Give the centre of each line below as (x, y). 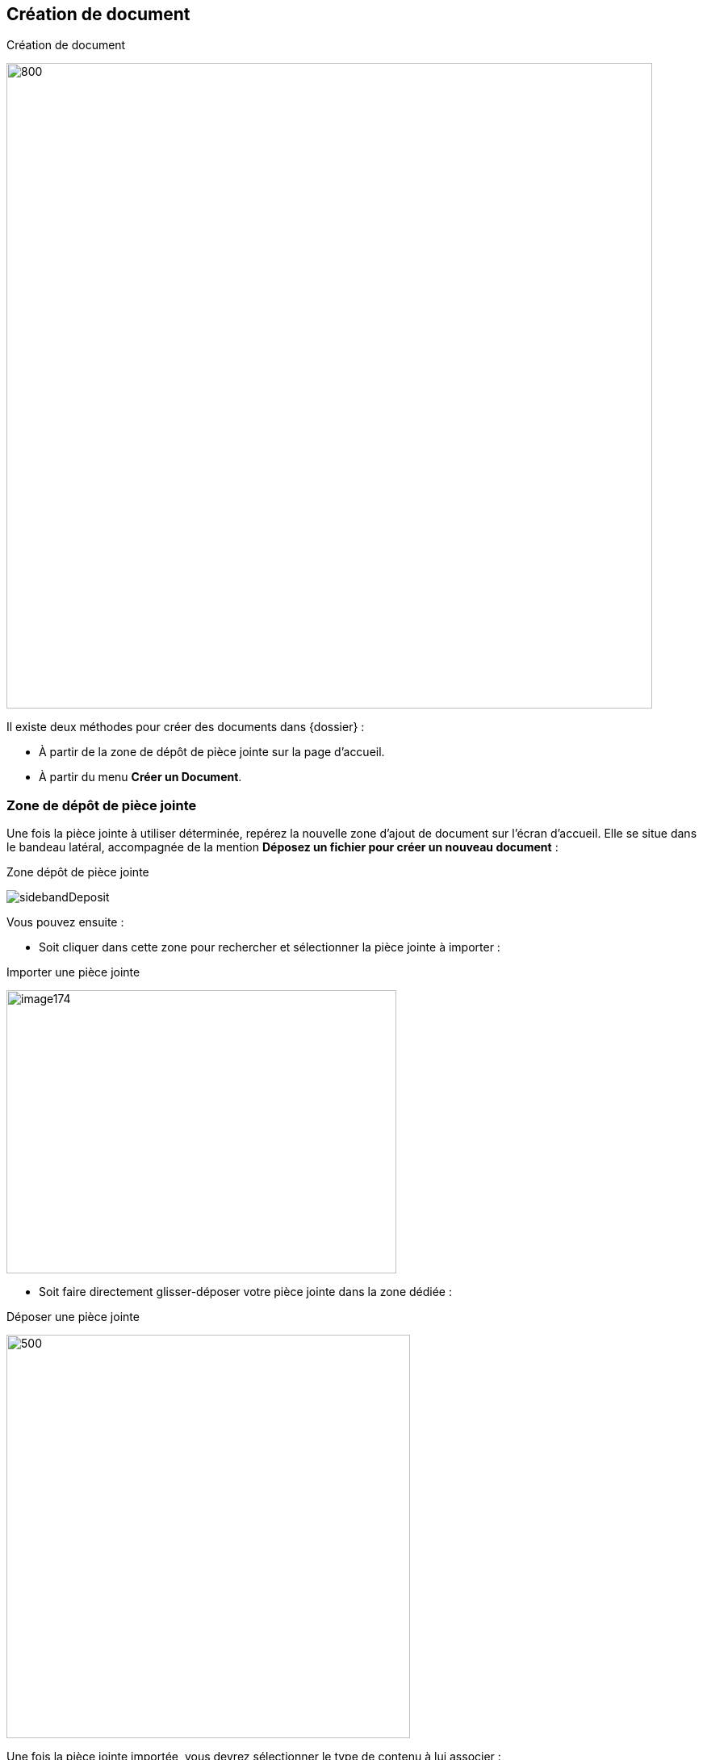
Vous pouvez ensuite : (65, 922)
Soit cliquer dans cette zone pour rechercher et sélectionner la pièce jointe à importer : (270, 947)
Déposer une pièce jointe (73, 1317)
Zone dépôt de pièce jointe (78, 872)
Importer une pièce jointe (73, 972)
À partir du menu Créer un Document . (140, 777)
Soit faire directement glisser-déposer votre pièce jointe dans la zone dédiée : (245, 1292)
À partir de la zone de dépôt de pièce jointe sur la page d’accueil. (212, 752)
